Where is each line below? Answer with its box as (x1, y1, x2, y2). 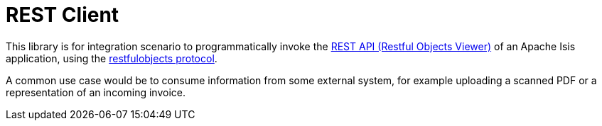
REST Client (6, 3, 119, 27)
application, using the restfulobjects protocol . (6, 52, 217, 64)
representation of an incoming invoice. (6, 86, 186, 98)
